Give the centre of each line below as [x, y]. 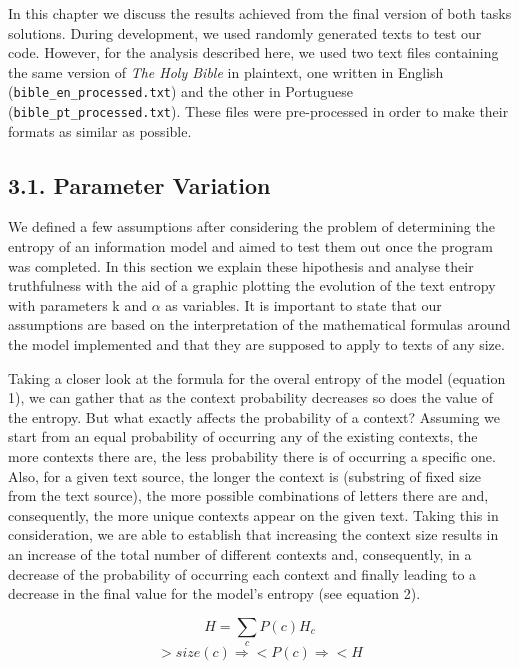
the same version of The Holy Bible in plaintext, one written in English [226, 71]
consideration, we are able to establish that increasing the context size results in [253, 534]
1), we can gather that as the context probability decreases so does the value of [251, 397]
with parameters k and [77, 304]
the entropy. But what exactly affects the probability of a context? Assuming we [254, 416]
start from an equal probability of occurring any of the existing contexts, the [243, 436]
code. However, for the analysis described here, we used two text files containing [253, 52]
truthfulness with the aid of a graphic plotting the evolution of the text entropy [252, 285]
